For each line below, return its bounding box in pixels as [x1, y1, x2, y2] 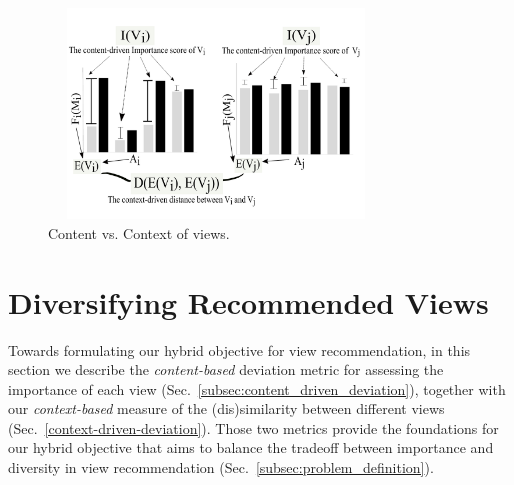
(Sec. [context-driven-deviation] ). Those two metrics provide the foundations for [8, 417, 499, 438]
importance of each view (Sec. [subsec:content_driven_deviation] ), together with [8, 378, 506, 399]
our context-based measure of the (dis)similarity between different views [8, 398, 445, 419]
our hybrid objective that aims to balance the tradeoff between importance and [8, 437, 494, 458]
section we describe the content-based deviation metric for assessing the [8, 359, 444, 380]
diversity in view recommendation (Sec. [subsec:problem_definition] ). [8, 457, 434, 478]
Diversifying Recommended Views [8, 281, 489, 322]
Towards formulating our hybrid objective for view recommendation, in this [8, 339, 471, 360]
